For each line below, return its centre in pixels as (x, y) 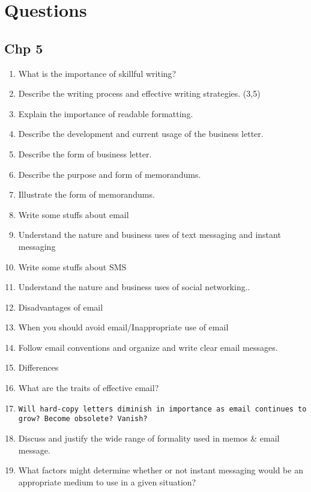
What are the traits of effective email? (89, 388)
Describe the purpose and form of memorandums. (110, 174)
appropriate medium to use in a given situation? (107, 481)
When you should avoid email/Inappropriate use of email (123, 327)
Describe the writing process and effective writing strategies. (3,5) (139, 93)
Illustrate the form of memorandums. (86, 194)
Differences (38, 367)
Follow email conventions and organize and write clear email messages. (148, 347)
